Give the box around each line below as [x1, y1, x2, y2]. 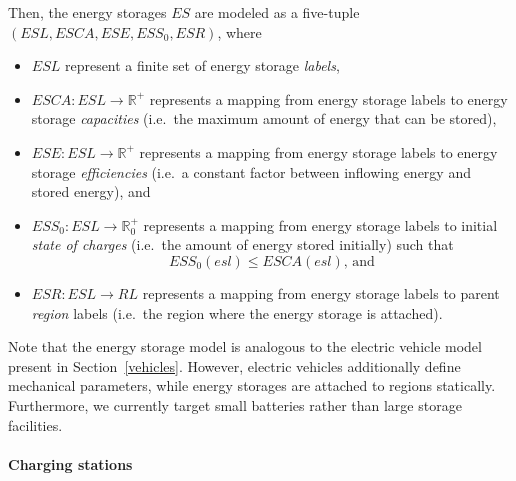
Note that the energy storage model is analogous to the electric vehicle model [8, 336, 482, 357]
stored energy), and [31, 181, 151, 202]
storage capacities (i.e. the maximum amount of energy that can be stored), [31, 108, 497, 129]
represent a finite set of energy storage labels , [64, 55, 340, 76]
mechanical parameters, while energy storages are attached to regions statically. [8, 375, 496, 396]
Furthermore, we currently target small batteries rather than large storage [8, 394, 462, 415]
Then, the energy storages [8, 2, 167, 22]
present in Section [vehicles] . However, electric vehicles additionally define [8, 355, 461, 376]
